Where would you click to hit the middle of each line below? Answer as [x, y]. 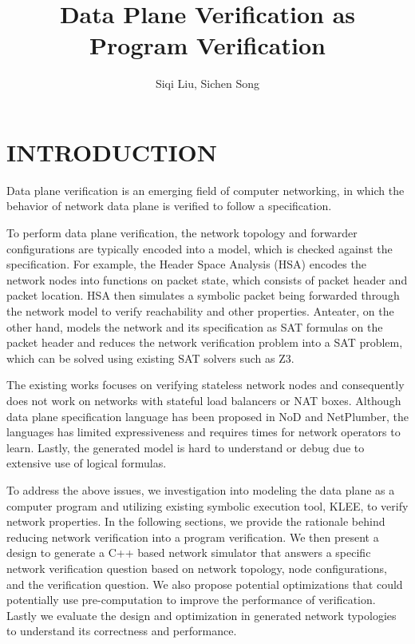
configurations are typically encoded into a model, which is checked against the [200, 248]
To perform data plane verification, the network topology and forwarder [182, 233]
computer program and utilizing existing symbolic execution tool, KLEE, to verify [207, 505]
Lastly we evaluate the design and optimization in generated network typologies [202, 615]
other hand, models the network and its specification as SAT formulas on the [195, 326]
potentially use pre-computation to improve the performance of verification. [191, 600]
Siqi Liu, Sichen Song [207, 83]
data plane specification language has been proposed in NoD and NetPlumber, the [207, 416]
